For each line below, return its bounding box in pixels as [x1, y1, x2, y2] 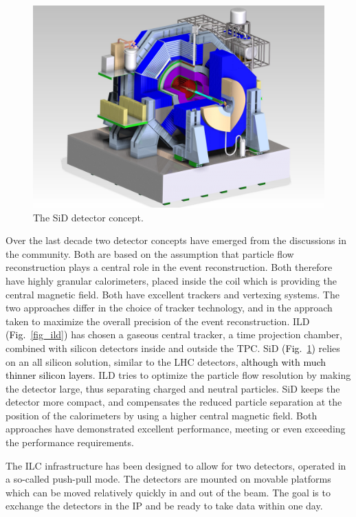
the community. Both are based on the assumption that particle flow [5, 246, 294, 261]
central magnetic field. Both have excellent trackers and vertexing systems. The [5, 287, 340, 301]
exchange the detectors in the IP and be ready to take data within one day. [5, 498, 323, 513]
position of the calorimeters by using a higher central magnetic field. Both [5, 408, 318, 422]
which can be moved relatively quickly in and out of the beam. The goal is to [5, 485, 331, 499]
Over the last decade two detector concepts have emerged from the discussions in [5, 233, 346, 247]
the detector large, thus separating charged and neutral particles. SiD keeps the [5, 381, 340, 395]
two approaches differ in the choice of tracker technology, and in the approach [5, 300, 333, 315]
